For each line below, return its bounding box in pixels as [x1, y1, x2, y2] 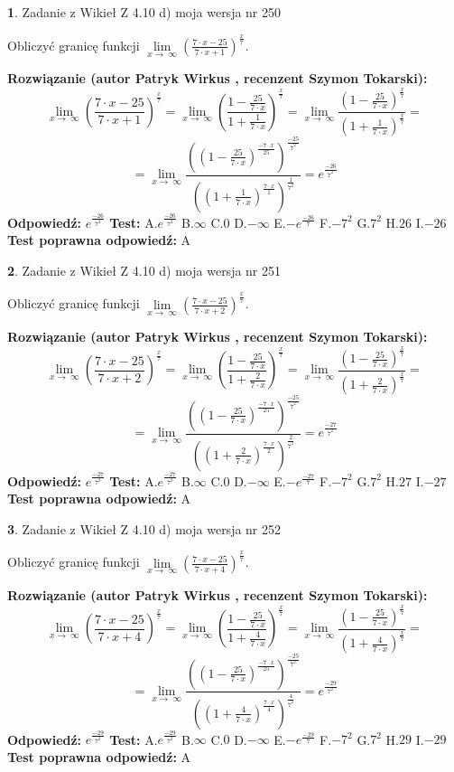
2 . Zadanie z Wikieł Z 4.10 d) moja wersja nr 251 [7, 260, 282, 279]
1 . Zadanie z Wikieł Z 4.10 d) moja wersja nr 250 [7, 3, 282, 21]
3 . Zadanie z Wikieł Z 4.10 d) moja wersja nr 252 [7, 519, 282, 538]
